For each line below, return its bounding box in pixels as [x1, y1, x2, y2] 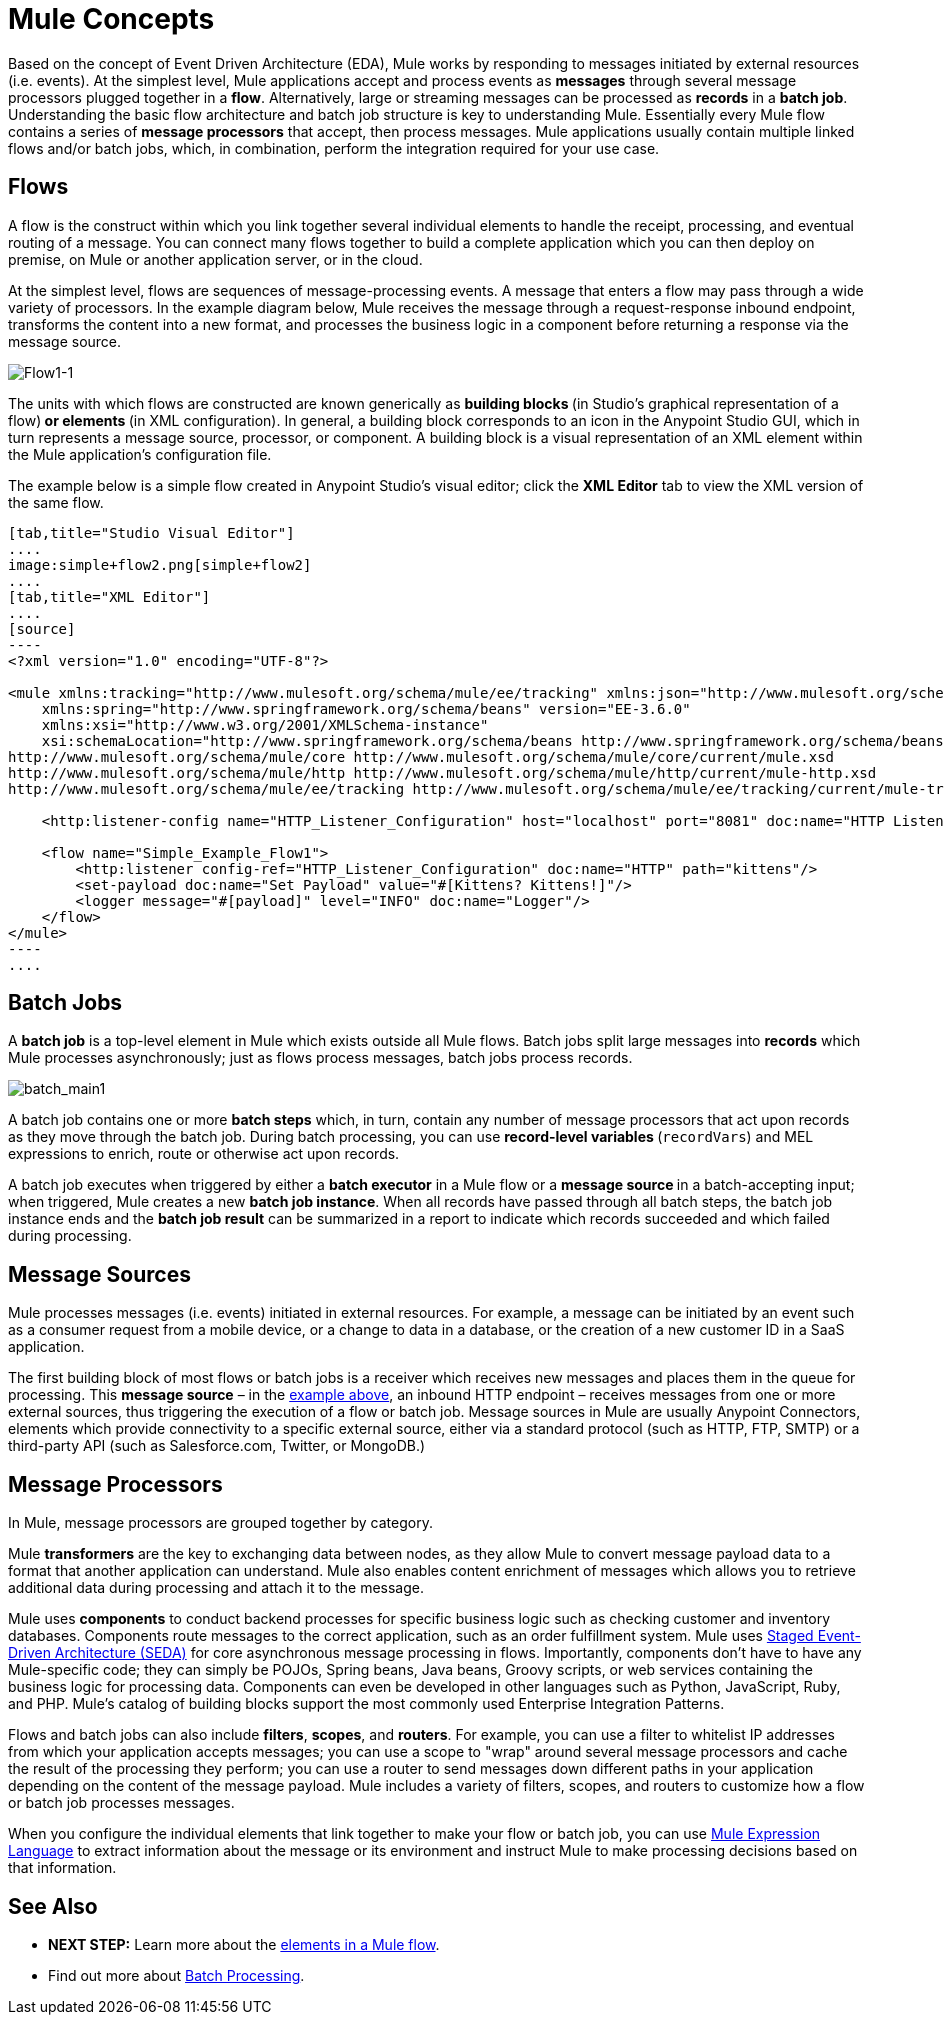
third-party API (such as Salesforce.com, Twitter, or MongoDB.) [8, 1437, 426, 1455]
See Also [8, 1893, 98, 1919]
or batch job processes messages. [8, 1794, 235, 1812]
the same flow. [8, 493, 104, 511]
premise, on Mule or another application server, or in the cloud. [8, 250, 423, 268]
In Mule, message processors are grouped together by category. [8, 1514, 433, 1532]
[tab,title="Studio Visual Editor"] [8, 524, 295, 541]
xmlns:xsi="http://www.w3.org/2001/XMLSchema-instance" [41, 716, 489, 733]
